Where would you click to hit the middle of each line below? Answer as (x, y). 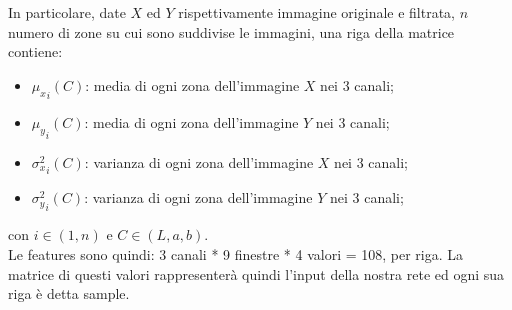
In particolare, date (67, 12)
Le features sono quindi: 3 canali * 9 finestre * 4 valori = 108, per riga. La (236, 254)
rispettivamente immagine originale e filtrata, (317, 12)
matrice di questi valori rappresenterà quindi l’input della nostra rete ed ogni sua (256, 273)
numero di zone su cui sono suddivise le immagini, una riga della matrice (231, 31)
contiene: (35, 51)
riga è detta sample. (69, 293)
